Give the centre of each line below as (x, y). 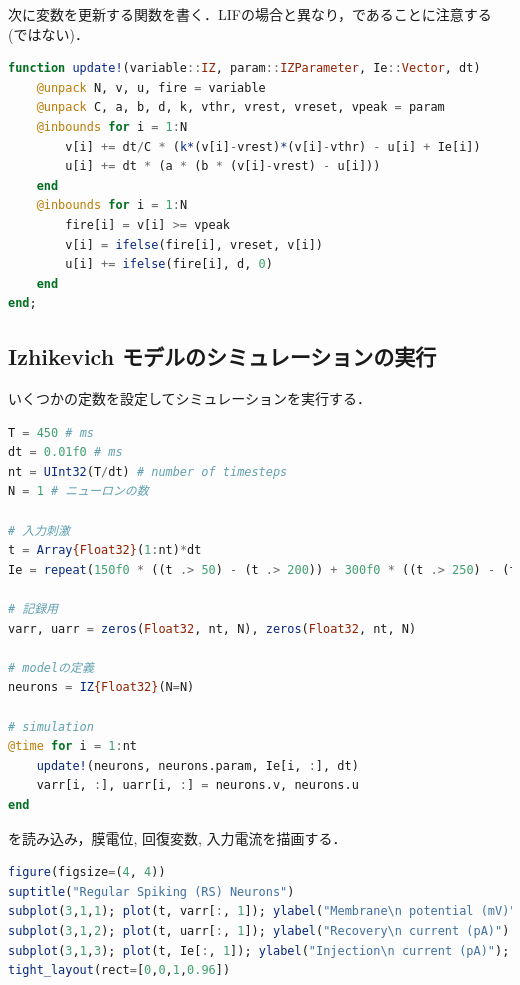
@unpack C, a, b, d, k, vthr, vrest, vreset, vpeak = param (240, 107)
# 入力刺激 (39, 530)
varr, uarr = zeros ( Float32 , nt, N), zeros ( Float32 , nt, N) (212, 628)
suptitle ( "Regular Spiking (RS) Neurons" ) (151, 891)
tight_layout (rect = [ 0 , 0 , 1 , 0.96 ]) (119, 970)
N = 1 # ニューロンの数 (78, 491)
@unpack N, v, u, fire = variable (151, 87)
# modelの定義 (51, 667)
